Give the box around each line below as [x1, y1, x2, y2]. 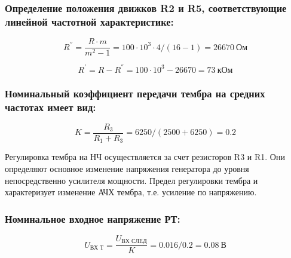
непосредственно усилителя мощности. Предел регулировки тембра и [5, 174, 258, 186]
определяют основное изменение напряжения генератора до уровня [5, 162, 249, 174]
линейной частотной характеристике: [5, 14, 174, 29]
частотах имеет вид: [5, 99, 96, 114]
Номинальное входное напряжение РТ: [5, 211, 180, 226]
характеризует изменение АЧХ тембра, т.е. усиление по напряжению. [5, 186, 257, 198]
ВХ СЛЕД [121, 238, 147, 245]
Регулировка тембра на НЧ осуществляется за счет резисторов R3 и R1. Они [5, 150, 285, 163]
